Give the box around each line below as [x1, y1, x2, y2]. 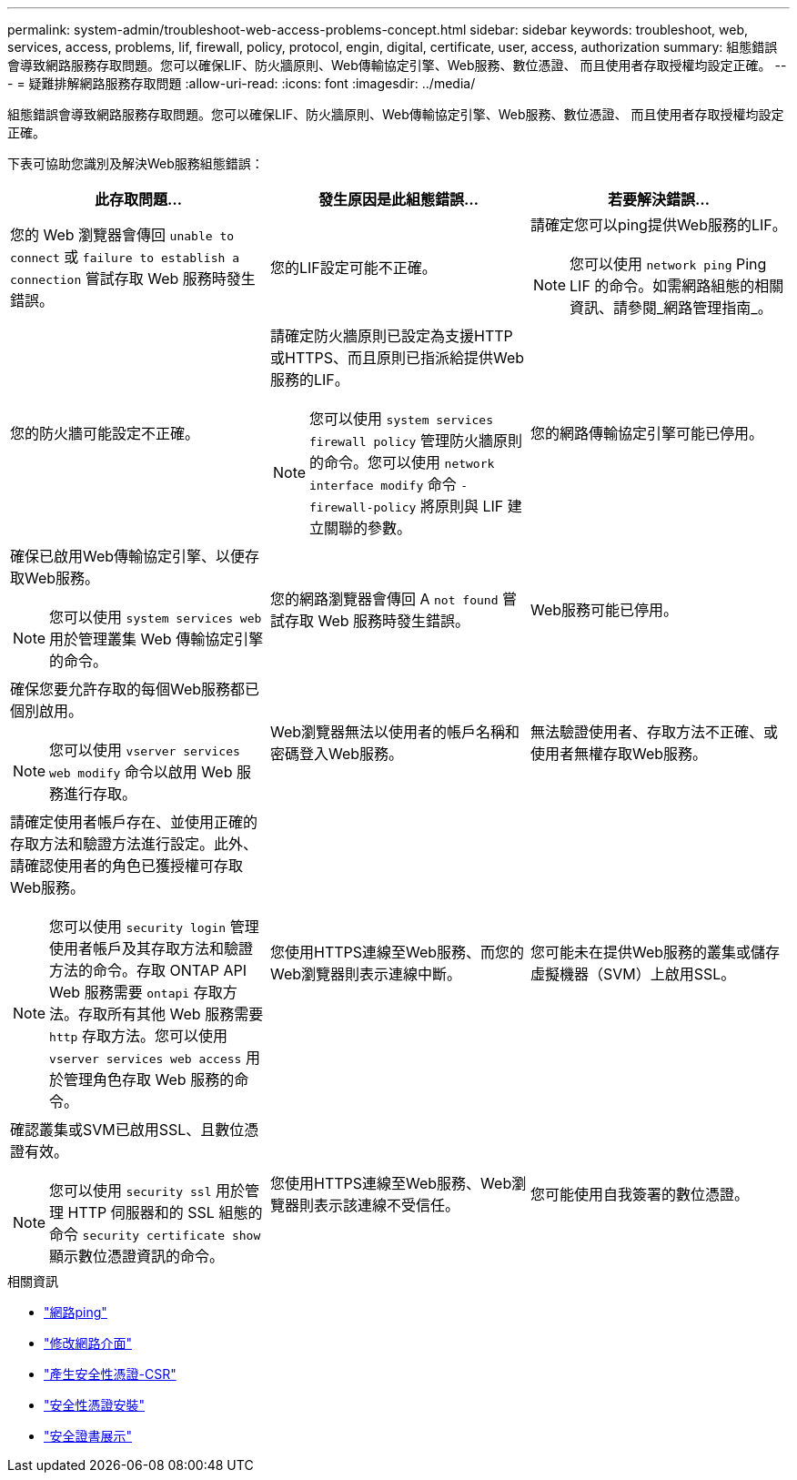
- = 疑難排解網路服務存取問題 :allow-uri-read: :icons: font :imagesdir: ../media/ [7, 76, 476, 91]
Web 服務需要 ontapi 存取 [49, 983, 223, 1001]
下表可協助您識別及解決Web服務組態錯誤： [7, 156, 264, 171]
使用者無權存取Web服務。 [530, 745, 708, 763]
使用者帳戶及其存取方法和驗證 [49, 939, 254, 958]
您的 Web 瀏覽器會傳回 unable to [10, 226, 235, 244]
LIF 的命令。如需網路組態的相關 [570, 277, 784, 295]
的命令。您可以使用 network [309, 453, 495, 471]
